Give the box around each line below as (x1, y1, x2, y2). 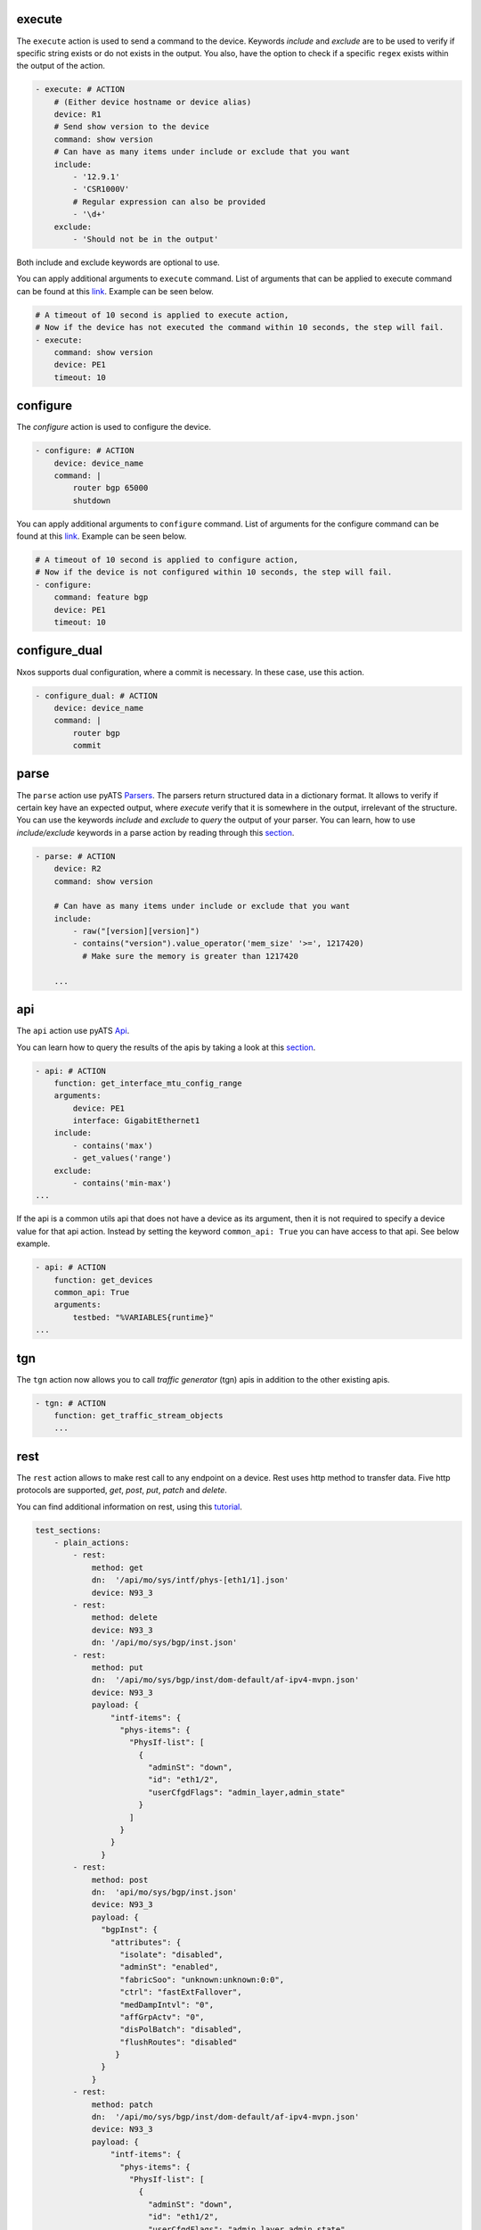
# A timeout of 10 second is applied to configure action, (35, 555, 298, 566)
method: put (91, 1662, 144, 1672)
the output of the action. (16, 61, 106, 71)
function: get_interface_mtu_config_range (53, 1078, 242, 1088)
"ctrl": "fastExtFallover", (119, 1987, 242, 1997)
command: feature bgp (53, 592, 149, 602)
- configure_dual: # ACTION (35, 690, 158, 700)
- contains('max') (72, 1140, 153, 1151)
